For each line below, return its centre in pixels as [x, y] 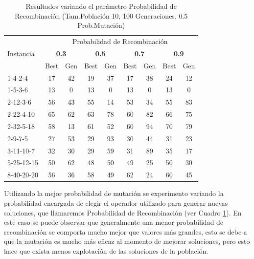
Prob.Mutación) [101, 25]
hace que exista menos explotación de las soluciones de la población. [106, 250]
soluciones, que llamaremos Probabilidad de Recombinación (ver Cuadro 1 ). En [123, 212]
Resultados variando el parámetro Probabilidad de [101, 6]
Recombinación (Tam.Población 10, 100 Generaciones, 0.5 [101, 15]
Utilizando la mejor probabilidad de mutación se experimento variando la [114, 193]
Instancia [21, 53]
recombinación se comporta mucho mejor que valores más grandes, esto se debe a [126, 231]
